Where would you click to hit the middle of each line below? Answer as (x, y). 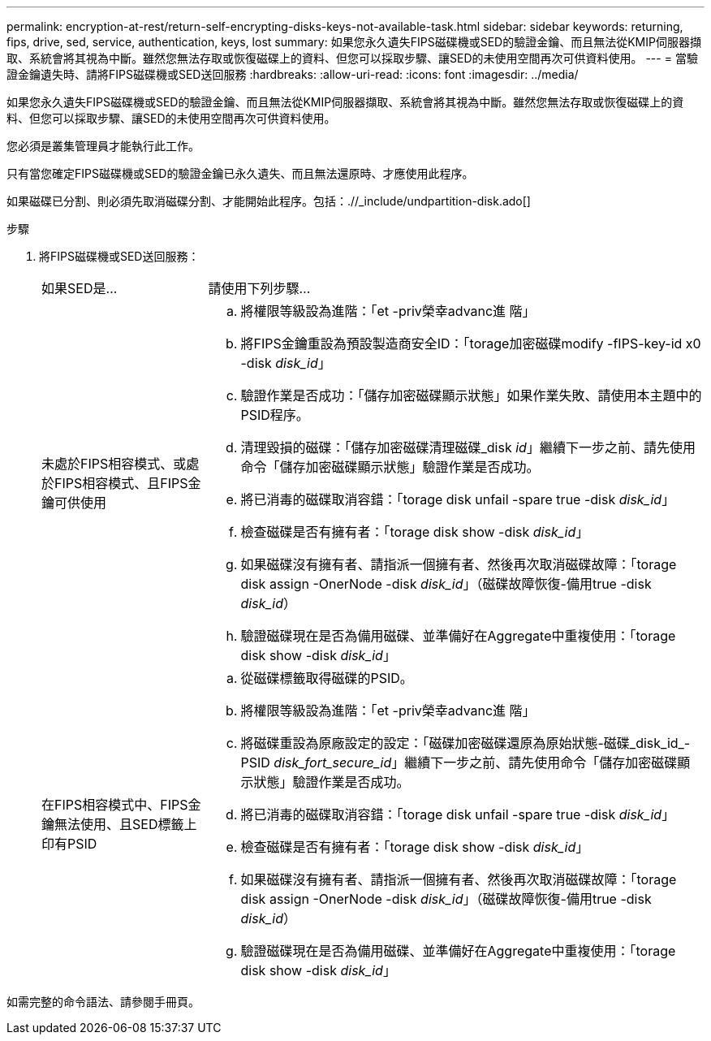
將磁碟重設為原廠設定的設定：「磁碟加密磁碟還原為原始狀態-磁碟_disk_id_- (465, 743)
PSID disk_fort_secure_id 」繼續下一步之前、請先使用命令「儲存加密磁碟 (459, 762)
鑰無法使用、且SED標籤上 (119, 824)
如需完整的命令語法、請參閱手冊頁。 (103, 1002)
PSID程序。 (275, 415)
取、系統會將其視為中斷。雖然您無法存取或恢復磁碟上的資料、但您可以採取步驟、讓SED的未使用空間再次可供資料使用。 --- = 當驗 (352, 58)
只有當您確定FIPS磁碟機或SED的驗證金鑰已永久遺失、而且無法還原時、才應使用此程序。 (240, 173)
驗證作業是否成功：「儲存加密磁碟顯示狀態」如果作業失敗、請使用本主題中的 (471, 395)
